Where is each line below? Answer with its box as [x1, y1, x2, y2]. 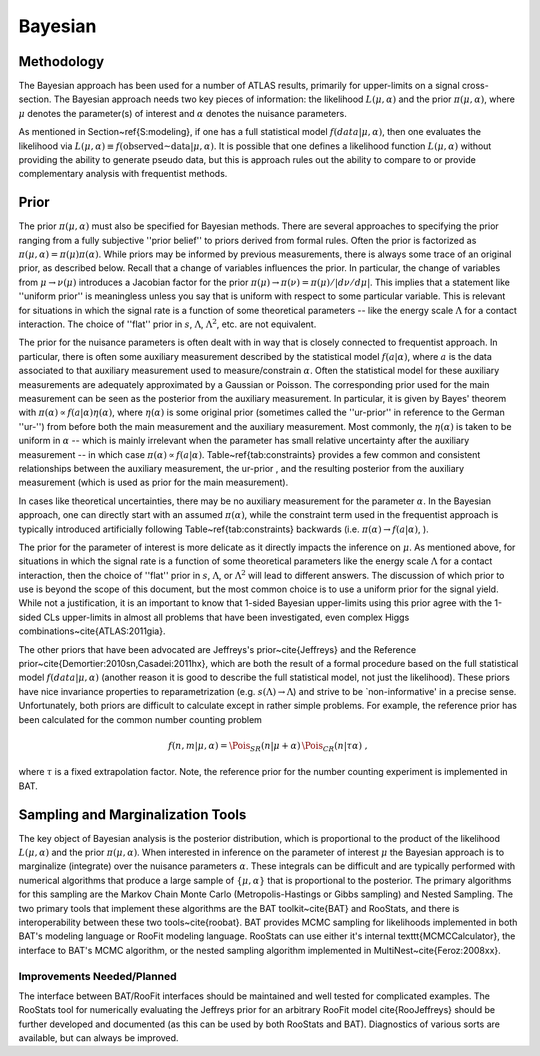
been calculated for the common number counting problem [18, 713, 262, 725]
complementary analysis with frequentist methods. [18, 168, 228, 180]
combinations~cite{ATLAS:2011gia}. [18, 625, 166, 637]
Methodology [18, 53, 105, 70]
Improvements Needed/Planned [18, 969, 177, 983]
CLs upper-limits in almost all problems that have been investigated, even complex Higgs [43, 611, 410, 623]
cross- [461, 80, 489, 92]
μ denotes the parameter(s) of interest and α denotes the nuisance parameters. [18, 107, 347, 119]
